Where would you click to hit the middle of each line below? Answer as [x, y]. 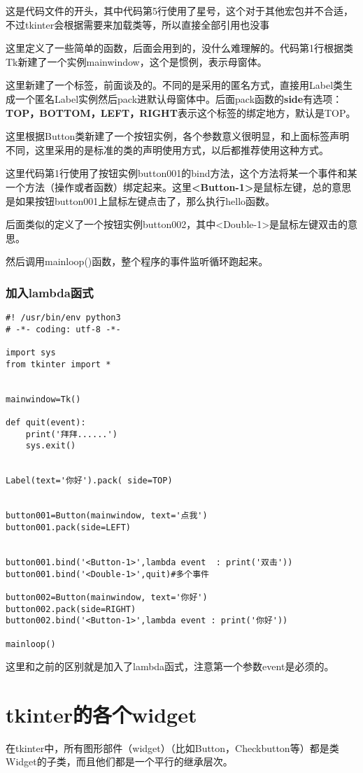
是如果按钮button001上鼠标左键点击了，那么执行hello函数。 [141, 200]
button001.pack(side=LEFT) [68, 527]
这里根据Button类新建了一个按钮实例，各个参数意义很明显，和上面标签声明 [178, 136]
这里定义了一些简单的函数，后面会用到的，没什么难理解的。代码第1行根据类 [179, 48]
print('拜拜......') [71, 434]
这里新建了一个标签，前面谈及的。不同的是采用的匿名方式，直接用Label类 [175, 85]
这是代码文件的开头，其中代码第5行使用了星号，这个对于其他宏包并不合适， [179, 10]
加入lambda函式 [50, 292]
